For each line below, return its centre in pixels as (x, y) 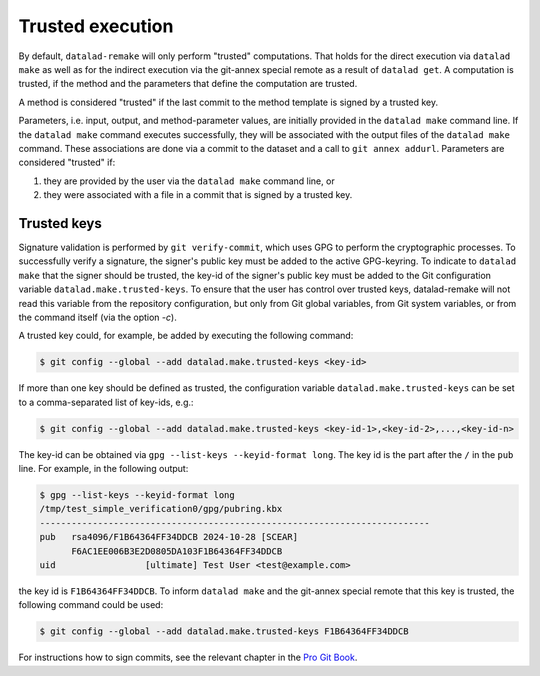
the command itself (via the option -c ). (97, 317)
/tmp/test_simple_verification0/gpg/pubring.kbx (161, 509)
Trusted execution (96, 26)
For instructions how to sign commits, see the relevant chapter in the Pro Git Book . (188, 657)
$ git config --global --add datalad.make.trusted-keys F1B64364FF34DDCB (224, 631)
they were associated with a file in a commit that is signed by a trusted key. (198, 195)
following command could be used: (91, 605)
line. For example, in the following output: (103, 469)
